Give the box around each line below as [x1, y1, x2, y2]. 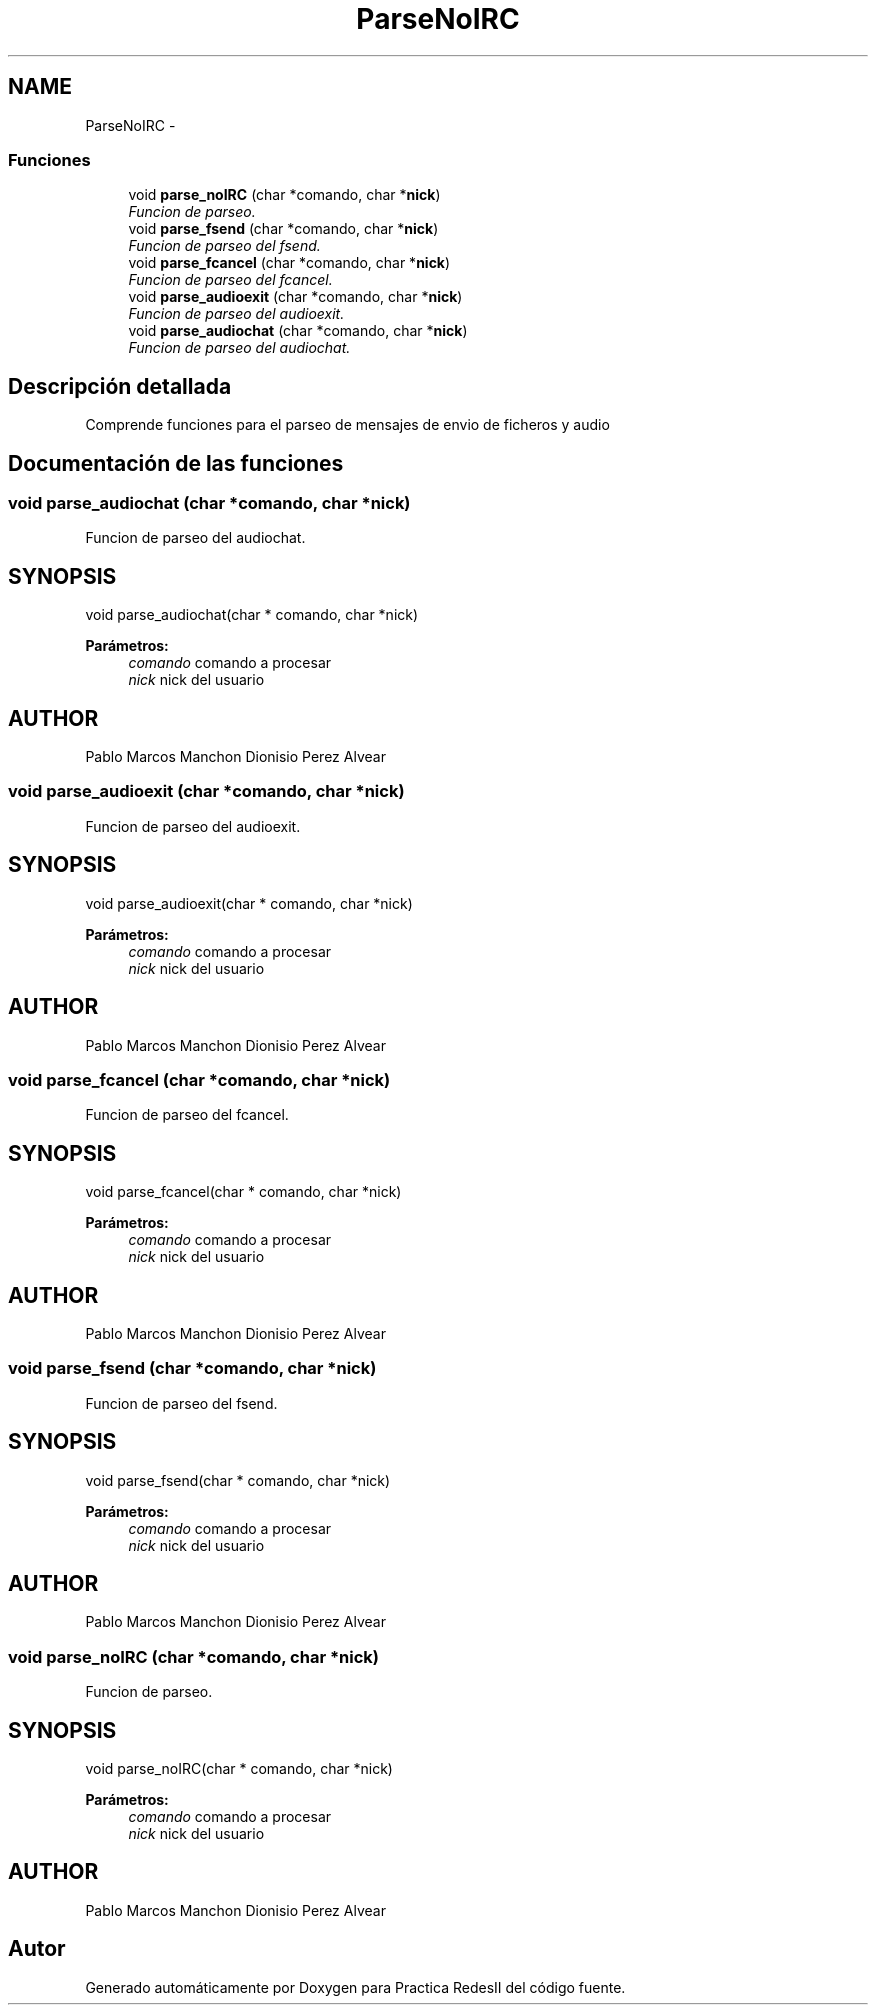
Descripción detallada [8, 373, 232, 399]
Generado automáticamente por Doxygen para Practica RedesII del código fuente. [85, 1978, 626, 1996]
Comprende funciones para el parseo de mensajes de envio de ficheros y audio [85, 416, 610, 434]
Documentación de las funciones [8, 450, 344, 476]
